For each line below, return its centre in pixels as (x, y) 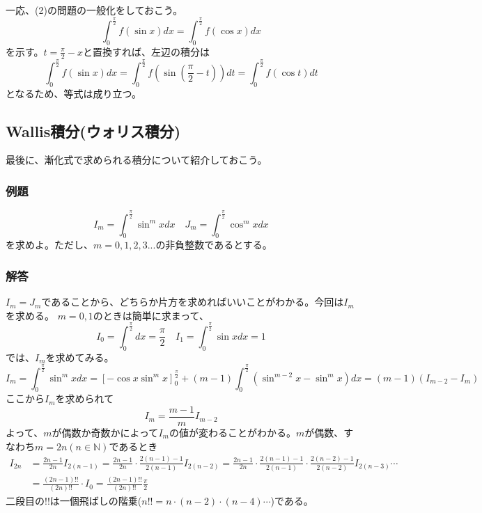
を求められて (85, 398)
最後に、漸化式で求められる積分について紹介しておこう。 (137, 160)
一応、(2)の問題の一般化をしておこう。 (94, 9)
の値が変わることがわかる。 (232, 432)
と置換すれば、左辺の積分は (147, 51)
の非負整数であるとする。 (214, 245)
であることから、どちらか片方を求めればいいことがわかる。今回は (193, 302)
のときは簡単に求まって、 (151, 315)
